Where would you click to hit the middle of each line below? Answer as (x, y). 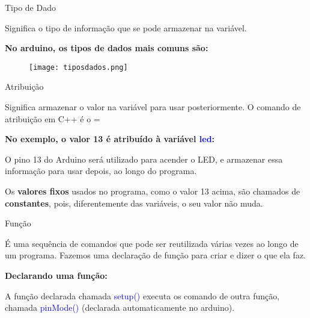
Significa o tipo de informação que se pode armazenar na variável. (126, 27)
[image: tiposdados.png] (78, 67)
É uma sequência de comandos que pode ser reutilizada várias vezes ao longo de (152, 243)
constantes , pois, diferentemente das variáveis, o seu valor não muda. (134, 203)
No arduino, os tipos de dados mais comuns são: (107, 48)
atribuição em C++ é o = (53, 118)
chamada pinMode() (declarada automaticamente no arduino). (120, 307)
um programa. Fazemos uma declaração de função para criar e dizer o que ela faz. (156, 255)
